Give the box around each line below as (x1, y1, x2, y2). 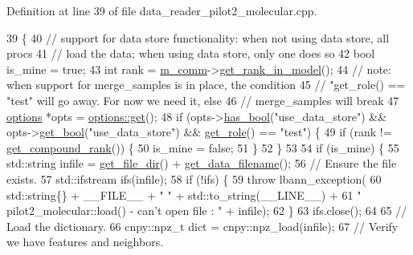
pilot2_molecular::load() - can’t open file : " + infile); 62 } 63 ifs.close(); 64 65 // (6, 202, 407, 219)
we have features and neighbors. (6, 233, 164, 250)
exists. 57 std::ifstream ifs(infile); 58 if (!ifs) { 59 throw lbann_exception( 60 (6, 170, 382, 187)
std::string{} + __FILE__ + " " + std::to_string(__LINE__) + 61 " (6, 186, 362, 203)
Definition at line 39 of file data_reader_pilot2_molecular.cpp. (6, 2, 317, 18)
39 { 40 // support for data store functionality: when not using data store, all (6, 29, 390, 46)
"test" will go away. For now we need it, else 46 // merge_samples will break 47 (6, 91, 399, 108)
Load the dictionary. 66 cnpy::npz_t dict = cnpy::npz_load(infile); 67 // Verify (6, 217, 399, 234)
